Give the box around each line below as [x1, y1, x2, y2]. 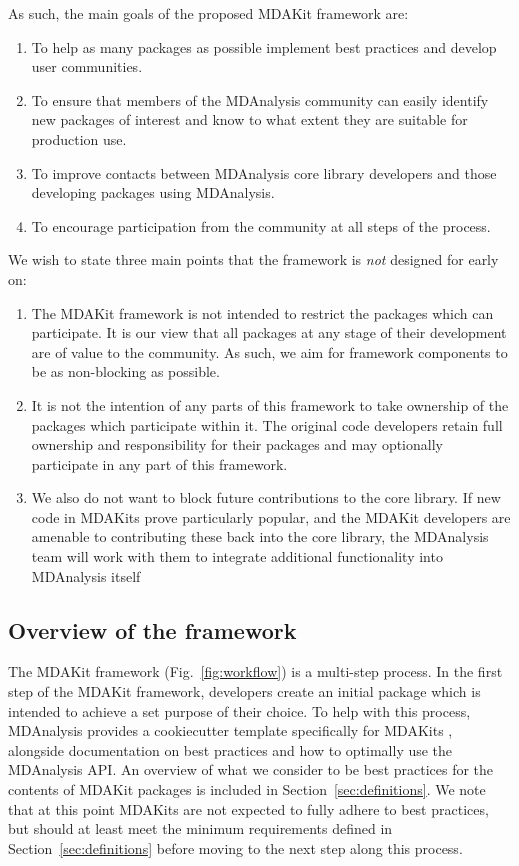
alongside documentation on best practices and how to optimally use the [8, 739, 453, 760]
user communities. [31, 56, 143, 77]
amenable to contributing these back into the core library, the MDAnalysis [31, 526, 489, 547]
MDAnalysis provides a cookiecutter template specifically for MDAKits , [8, 720, 453, 741]
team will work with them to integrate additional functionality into [31, 546, 443, 567]
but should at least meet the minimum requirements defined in [8, 818, 393, 839]
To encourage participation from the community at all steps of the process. [31, 215, 491, 236]
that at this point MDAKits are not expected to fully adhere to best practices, [8, 798, 489, 819]
